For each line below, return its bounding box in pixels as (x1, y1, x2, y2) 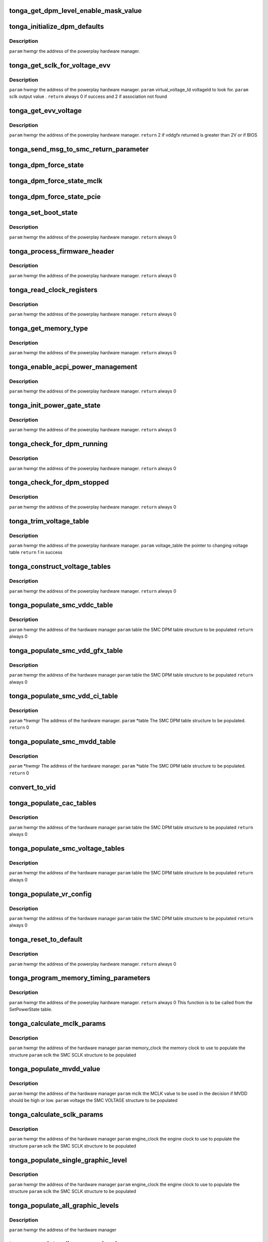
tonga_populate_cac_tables (9, 799, 97, 807)
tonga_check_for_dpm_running (9, 440, 108, 448)
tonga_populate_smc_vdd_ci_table (9, 692, 119, 700)
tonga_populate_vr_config (9, 890, 92, 898)
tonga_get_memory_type (9, 324, 88, 332)
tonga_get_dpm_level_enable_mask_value (9, 6, 142, 15)
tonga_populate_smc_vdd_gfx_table (9, 646, 123, 655)
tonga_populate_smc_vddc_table (9, 601, 113, 610)
